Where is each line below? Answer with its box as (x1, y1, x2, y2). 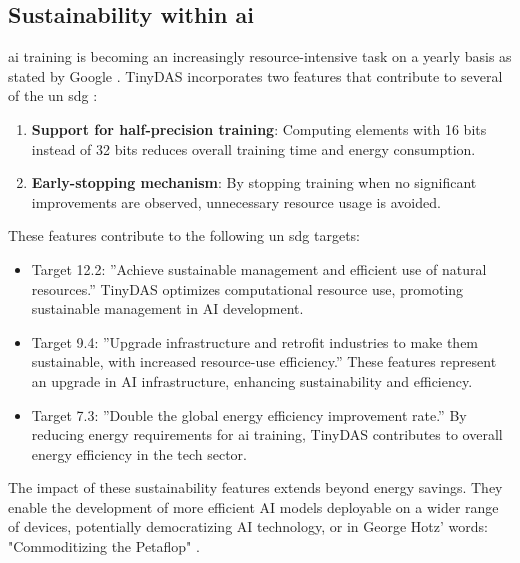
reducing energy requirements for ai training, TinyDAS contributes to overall (31, 424, 503, 445)
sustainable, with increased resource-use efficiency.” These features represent (31, 351, 497, 372)
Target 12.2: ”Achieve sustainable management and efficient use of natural (31, 258, 487, 279)
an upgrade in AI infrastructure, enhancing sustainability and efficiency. (31, 370, 473, 391)
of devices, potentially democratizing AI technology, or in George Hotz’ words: (8, 516, 488, 537)
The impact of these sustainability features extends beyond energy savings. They (8, 477, 503, 498)
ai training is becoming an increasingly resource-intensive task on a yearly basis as (8, 46, 512, 67)
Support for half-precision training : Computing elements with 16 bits (31, 118, 487, 139)
